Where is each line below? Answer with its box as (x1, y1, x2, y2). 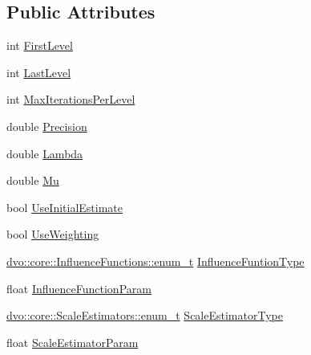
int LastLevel (6, 63, 71, 80)
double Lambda (6, 145, 83, 161)
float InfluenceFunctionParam (6, 280, 151, 296)
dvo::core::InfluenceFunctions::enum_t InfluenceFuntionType (6, 252, 305, 269)
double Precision (6, 117, 87, 134)
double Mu (6, 172, 59, 189)
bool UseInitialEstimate (6, 198, 123, 215)
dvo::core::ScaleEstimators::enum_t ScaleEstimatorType (6, 307, 283, 324)
